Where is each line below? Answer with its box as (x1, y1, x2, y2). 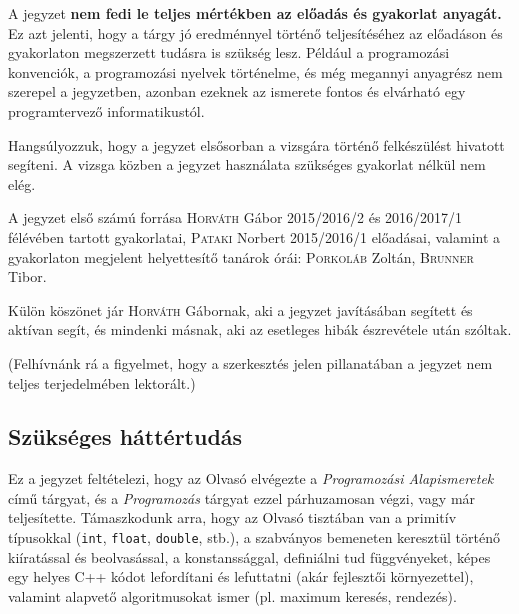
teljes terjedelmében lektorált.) (8, 372, 196, 393)
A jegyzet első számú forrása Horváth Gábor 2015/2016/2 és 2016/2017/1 (8, 207, 463, 228)
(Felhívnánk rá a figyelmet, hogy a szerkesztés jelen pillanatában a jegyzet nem (8, 352, 493, 373)
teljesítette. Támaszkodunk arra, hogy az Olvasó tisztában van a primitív (8, 507, 457, 528)
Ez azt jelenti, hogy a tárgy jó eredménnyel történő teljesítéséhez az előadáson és (8, 22, 503, 43)
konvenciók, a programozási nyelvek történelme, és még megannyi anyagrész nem (8, 61, 503, 82)
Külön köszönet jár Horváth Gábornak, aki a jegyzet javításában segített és (8, 299, 473, 320)
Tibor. (8, 266, 47, 287)
